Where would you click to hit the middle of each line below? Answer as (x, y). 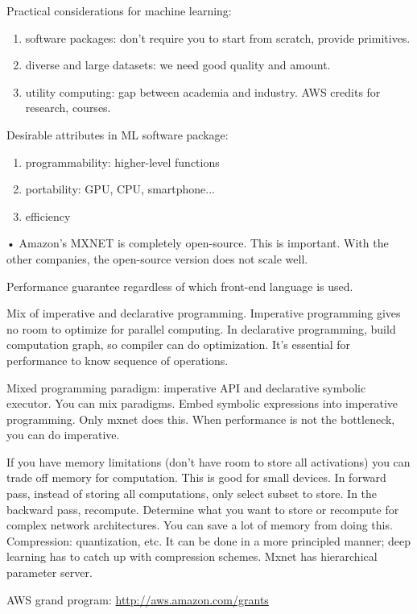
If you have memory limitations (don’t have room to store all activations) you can (208, 461)
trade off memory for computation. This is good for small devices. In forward (196, 477)
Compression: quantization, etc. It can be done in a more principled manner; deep (208, 540)
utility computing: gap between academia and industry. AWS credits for (203, 91)
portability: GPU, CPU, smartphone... (120, 189)
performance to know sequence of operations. (118, 360)
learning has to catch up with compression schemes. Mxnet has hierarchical (192, 556)
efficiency (48, 216)
